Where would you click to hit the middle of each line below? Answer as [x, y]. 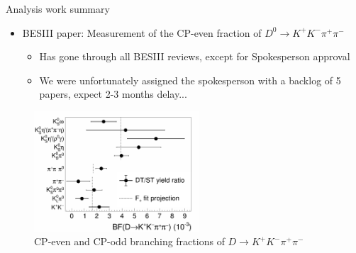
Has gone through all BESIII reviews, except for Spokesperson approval [195, 56]
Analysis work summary [58, 9]
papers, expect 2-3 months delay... [113, 94]
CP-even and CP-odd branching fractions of [129, 241]
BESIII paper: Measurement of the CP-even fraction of [142, 32]
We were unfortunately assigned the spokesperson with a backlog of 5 [190, 80]
